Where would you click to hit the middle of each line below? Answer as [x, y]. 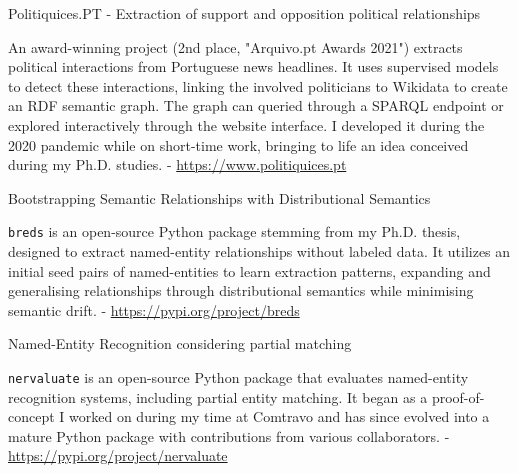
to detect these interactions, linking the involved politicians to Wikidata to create [258, 85]
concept [31, 416]
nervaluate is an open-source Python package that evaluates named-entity [238, 376]
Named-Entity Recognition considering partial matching [180, 343]
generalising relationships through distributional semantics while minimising [241, 290]
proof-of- [458, 396]
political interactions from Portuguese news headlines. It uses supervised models [253, 66]
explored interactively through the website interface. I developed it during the [246, 124]
